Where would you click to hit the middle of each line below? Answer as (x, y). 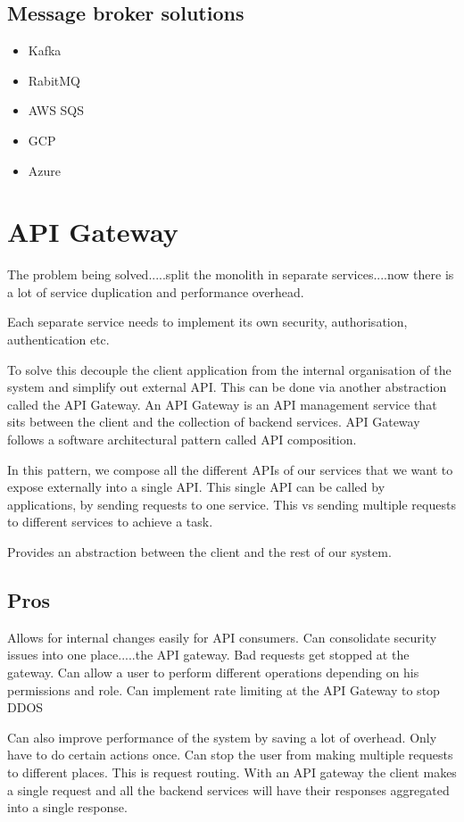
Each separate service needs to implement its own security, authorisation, (207, 322)
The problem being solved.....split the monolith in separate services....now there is (231, 274)
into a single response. (67, 807)
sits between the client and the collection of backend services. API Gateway (214, 422)
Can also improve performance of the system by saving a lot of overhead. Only (222, 737)
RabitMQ (54, 80)
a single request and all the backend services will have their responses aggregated (228, 789)
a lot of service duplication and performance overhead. (156, 291)
